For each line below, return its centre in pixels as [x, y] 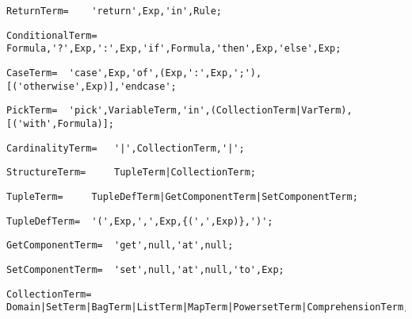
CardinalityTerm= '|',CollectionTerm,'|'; [126, 148]
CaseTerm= [32, 73]
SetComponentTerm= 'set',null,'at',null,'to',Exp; [145, 269]
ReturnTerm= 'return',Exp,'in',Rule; [114, 11]
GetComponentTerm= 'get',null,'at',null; [120, 246]
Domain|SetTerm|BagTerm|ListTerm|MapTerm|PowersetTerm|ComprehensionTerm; [208, 307]
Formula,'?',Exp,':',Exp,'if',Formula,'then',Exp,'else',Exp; [174, 49]
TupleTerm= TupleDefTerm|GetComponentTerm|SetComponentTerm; [182, 196]
